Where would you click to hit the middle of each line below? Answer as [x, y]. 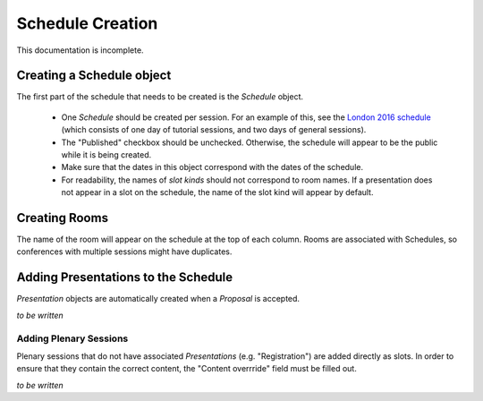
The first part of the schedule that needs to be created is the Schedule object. [160, 97]
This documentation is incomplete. [80, 50]
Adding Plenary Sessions [72, 338]
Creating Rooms [63, 218]
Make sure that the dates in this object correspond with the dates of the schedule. [212, 167]
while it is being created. [106, 155]
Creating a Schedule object [94, 76]
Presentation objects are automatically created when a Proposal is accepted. [158, 299]
